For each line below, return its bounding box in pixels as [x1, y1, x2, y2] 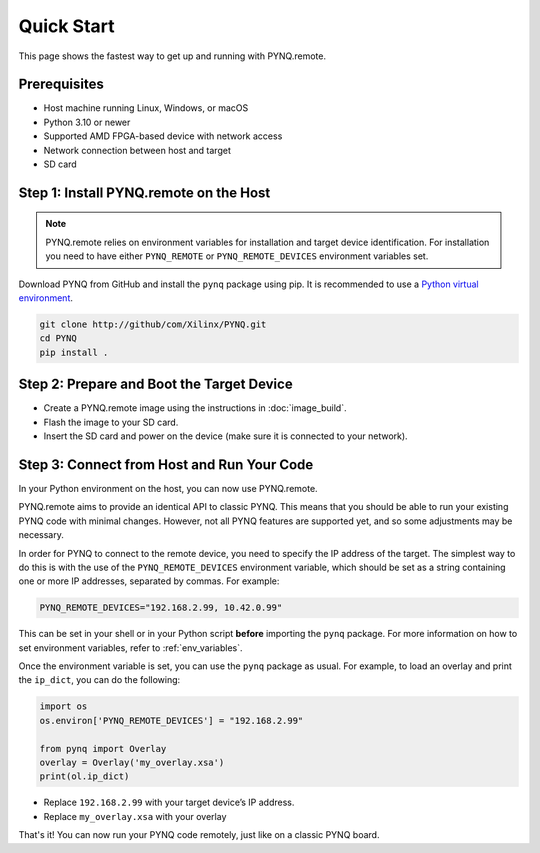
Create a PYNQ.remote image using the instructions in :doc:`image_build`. [43, 402, 347, 414]
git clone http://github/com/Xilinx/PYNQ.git [39, 318, 267, 330]
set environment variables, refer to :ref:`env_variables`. [18, 641, 244, 654]
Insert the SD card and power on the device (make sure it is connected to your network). [43, 430, 409, 442]
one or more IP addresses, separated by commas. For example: [18, 575, 280, 587]
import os [39, 701, 88, 712]
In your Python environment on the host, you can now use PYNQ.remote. [18, 482, 319, 494]
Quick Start [18, 15, 115, 37]
